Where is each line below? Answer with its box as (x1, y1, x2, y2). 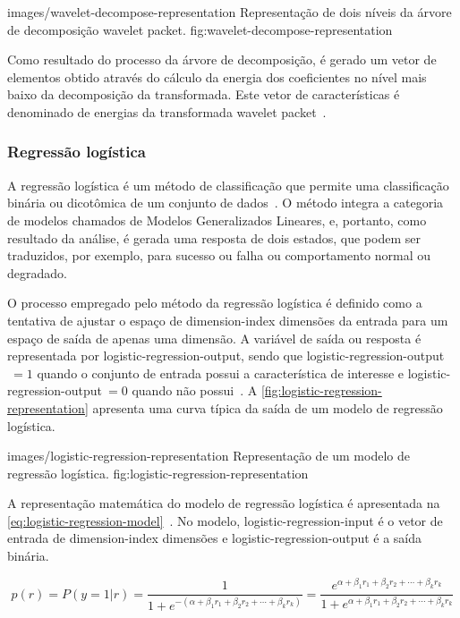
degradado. (7, 263, 67, 282)
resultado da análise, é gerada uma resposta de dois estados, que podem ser (7, 228, 421, 247)
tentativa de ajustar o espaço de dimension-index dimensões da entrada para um (7, 310, 448, 329)
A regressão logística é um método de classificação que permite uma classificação (7, 175, 449, 194)
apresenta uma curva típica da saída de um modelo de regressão (92, 398, 443, 417)
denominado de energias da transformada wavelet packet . (7, 102, 327, 121)
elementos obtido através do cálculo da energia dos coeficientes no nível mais (7, 67, 427, 86)
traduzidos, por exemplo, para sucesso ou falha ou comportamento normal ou (7, 246, 431, 265)
